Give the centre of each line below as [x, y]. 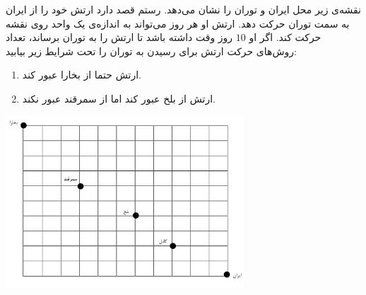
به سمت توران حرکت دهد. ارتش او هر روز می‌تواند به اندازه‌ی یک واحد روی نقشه [178, 23]
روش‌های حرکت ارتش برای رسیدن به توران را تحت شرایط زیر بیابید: [151, 51]
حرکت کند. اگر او [285, 37]
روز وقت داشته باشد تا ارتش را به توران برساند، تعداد [119, 37]
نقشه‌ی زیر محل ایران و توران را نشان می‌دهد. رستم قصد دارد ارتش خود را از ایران [183, 9]
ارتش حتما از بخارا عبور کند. [82, 75]
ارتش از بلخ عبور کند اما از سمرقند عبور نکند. [119, 98]
